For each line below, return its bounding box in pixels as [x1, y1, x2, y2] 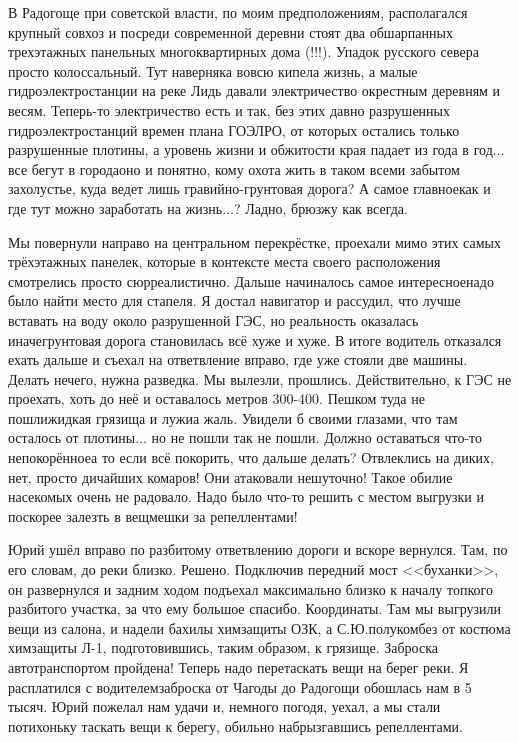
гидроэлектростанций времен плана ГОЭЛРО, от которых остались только [8, 119, 460, 140]
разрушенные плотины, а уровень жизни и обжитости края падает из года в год [8, 139, 493, 160]
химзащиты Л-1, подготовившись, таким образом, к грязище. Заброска [8, 637, 438, 658]
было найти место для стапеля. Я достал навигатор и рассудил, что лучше [8, 290, 461, 311]
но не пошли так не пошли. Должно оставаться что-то [151, 427, 483, 448]
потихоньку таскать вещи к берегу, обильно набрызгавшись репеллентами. [8, 715, 464, 736]
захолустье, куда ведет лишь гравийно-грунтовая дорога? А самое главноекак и [8, 178, 491, 199]
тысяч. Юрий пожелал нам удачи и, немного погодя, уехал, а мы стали [8, 696, 441, 717]
